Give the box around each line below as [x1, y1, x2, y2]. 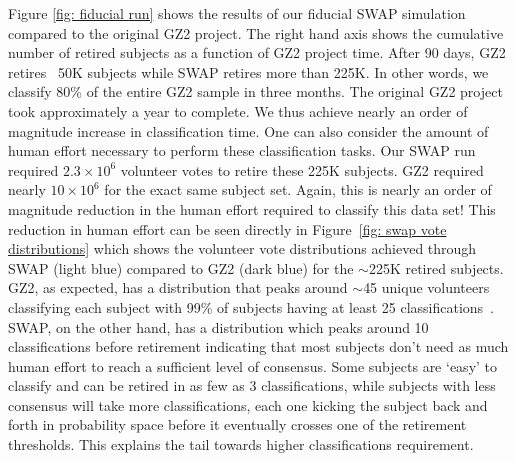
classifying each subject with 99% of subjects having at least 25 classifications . [8, 296, 495, 317]
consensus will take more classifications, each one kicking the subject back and [8, 394, 488, 415]
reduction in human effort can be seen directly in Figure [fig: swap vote [8, 218, 447, 239]
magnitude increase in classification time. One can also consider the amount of [8, 120, 489, 141]
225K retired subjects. [368, 257, 504, 278]
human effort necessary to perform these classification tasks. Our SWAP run [8, 140, 476, 161]
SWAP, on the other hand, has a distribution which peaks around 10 [8, 316, 429, 337]
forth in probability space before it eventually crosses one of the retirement [8, 414, 467, 435]
